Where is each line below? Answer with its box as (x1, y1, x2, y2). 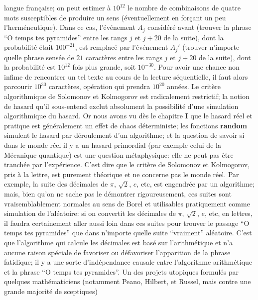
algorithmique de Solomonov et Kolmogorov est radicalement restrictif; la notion (4, 91, 250, 101)
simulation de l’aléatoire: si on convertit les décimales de (4, 208, 176, 218)
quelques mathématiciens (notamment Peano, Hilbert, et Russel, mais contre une (4, 276, 251, 287)
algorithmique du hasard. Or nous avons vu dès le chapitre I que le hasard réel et (4, 110, 253, 121)
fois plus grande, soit (72, 62, 136, 72)
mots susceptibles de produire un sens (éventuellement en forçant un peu (4, 12, 226, 22)
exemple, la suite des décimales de (4, 179, 108, 189)
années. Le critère (167, 81, 221, 92)
